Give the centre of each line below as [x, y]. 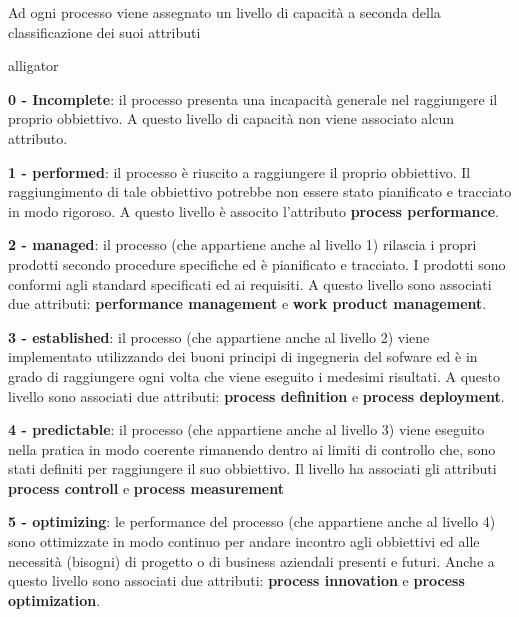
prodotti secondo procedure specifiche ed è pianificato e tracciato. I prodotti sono [257, 263]
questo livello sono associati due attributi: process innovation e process [236, 580]
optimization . [54, 599]
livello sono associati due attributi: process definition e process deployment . [256, 395]
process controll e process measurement [146, 487]
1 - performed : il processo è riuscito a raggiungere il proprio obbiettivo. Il [239, 171]
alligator [33, 65]
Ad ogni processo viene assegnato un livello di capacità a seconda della [224, 12]
